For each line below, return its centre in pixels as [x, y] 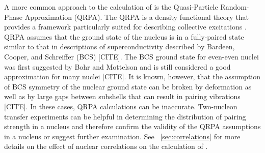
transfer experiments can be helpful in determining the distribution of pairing [125, 116]
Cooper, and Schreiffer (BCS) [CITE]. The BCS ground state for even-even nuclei [131, 56]
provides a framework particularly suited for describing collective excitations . [125, 27]
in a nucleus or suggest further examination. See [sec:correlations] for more [122, 136]
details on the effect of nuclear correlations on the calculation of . [106, 146]
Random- [235, 7]
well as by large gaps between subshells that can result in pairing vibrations [122, 96]
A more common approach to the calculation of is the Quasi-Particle [111, 7]
